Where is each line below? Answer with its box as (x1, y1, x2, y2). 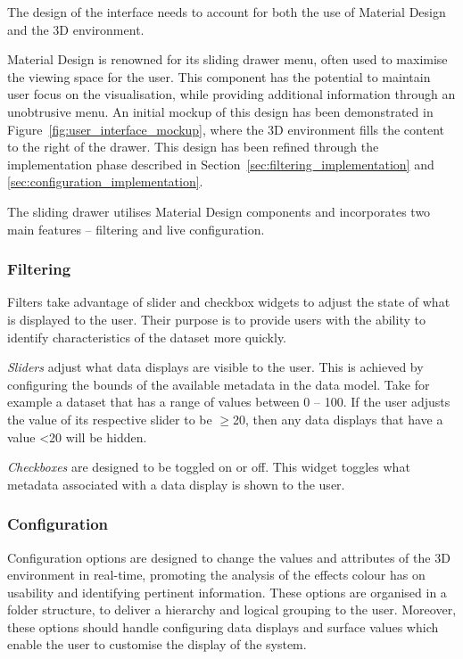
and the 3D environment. (7, 20, 145, 38)
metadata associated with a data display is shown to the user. (7, 474, 345, 493)
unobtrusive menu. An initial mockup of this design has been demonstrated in (7, 102, 434, 120)
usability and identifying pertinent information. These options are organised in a (7, 582, 447, 601)
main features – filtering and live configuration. (7, 219, 265, 238)
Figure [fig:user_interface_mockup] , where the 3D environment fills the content (7, 119, 444, 138)
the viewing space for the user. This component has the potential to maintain (7, 67, 431, 86)
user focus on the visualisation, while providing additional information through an (7, 85, 456, 103)
